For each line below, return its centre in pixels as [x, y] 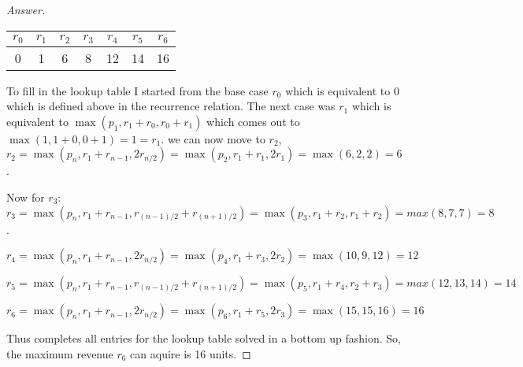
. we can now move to [213, 138]
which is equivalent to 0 [342, 90]
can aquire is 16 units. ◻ [191, 353]
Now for [26, 196]
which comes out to [253, 121]
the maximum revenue [60, 353]
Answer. [26, 9]
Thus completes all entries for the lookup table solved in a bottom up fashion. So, [204, 338]
